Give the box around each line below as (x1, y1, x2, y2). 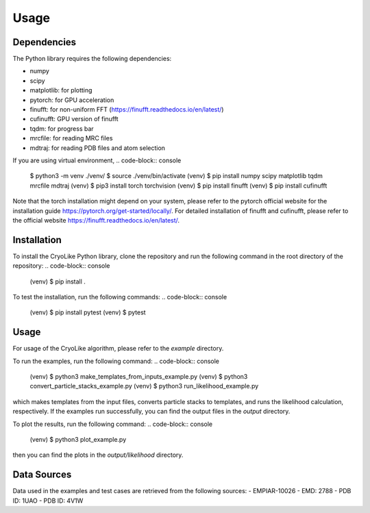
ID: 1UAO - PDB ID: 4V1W (12, 497, 84, 505)
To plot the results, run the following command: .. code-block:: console (12, 420, 213, 428)
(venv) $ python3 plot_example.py (29, 436, 127, 444)
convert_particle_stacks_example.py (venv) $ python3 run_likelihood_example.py (29, 382, 259, 390)
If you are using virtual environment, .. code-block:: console (12, 156, 182, 164)
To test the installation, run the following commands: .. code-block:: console (12, 293, 227, 301)
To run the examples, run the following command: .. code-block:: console (12, 357, 219, 365)
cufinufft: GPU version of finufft (29, 115, 119, 123)
